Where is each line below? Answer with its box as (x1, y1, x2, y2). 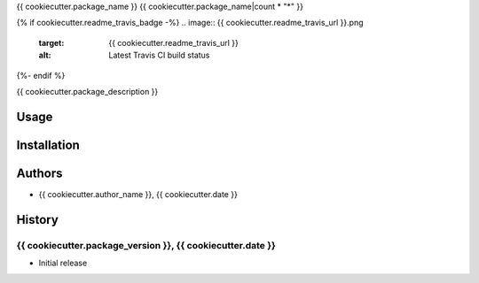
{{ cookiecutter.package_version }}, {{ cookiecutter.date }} (16, 239, 277, 251)
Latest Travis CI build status (108, 50, 210, 61)
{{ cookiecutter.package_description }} (16, 86, 159, 96)
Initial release (38, 257, 88, 269)
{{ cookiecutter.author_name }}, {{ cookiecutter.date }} (38, 188, 239, 199)
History (16, 212, 59, 227)
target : (38, 37, 65, 48)
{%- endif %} (16, 70, 66, 80)
